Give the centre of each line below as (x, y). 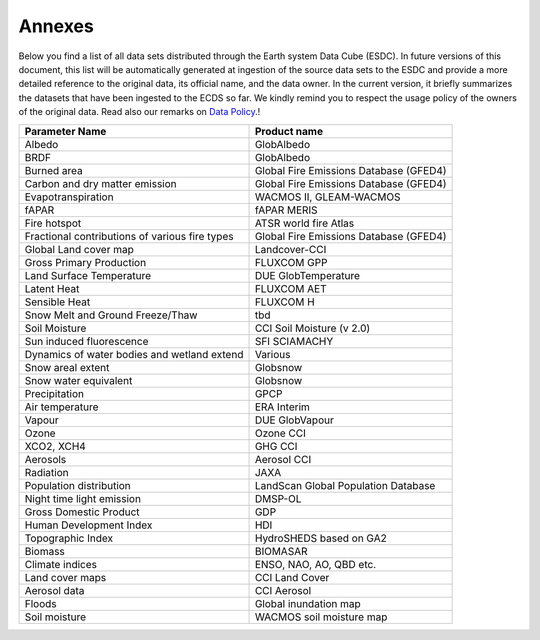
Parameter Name (65, 131)
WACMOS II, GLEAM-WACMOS (327, 197)
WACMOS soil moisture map (321, 617)
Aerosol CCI (283, 459)
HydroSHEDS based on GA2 (320, 538)
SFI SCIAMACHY (294, 341)
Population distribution (78, 485)
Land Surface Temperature (88, 275)
